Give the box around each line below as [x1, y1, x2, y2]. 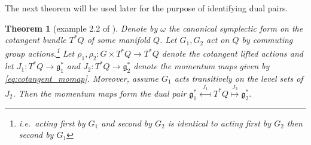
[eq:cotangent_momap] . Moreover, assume [5, 72, 158, 85]
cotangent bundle [5, 33, 66, 46]
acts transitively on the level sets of [174, 72, 303, 85]
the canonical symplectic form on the [168, 21, 303, 34]
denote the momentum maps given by [133, 60, 270, 72]
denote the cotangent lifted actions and [161, 47, 303, 60]
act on [206, 33, 230, 46]
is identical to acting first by [167, 116, 272, 129]
